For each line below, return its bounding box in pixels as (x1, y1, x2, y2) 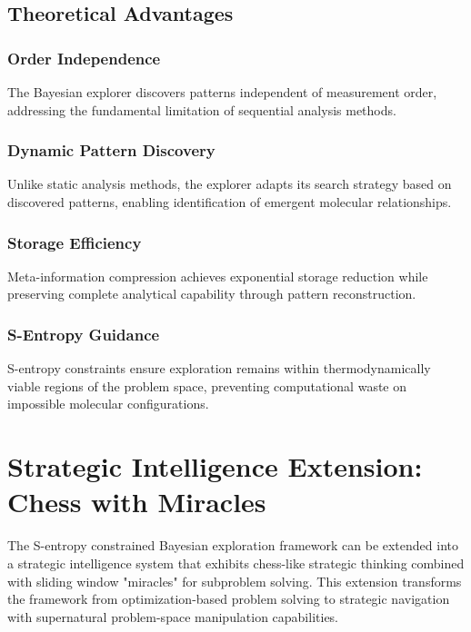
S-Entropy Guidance (7, 322, 160, 345)
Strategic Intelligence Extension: (7, 448, 423, 485)
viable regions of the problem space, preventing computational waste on (7, 376, 407, 395)
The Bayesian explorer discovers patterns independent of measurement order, (7, 83, 437, 101)
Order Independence (7, 46, 161, 69)
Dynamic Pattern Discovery (7, 139, 215, 162)
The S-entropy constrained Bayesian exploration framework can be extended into (7, 536, 458, 555)
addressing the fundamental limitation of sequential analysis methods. (7, 100, 396, 119)
